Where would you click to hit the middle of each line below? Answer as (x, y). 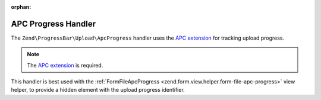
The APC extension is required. (65, 65)
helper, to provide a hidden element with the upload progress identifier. (98, 90)
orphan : (21, 7)
